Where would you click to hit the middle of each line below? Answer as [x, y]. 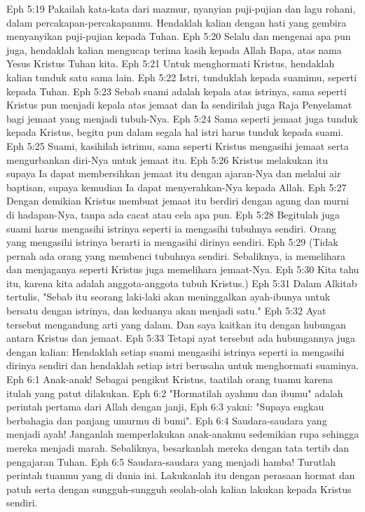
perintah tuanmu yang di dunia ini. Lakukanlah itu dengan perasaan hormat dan [181, 475]
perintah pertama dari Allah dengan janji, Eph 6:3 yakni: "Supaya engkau [165, 407]
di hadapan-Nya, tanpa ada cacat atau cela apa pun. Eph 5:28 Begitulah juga [173, 214]
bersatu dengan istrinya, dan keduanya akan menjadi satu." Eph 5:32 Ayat [166, 311]
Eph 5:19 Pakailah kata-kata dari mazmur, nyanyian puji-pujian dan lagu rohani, [181, 8]
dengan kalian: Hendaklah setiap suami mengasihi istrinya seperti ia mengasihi [175, 351]
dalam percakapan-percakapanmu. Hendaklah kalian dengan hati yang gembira [177, 22]
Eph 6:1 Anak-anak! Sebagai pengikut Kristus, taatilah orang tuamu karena [170, 379]
